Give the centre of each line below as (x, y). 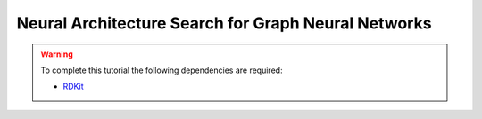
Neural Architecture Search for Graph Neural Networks (224, 23)
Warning (57, 54)
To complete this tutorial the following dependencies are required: (162, 70)
